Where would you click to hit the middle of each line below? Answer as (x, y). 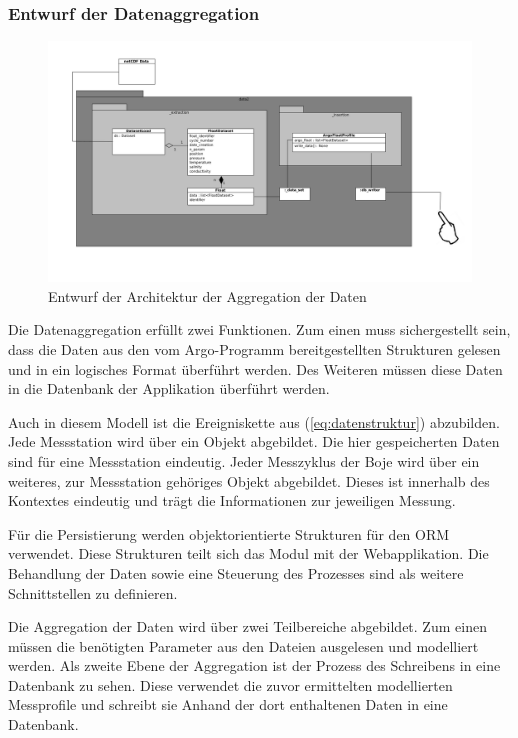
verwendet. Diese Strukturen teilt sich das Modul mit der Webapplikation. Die (248, 553)
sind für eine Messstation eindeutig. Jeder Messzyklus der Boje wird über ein (244, 460)
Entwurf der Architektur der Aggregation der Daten (207, 295)
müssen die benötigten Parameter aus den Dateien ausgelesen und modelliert (243, 645)
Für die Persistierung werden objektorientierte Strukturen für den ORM (229, 533)
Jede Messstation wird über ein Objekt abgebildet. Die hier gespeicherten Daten (254, 441)
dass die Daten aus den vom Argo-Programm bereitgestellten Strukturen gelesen (254, 348)
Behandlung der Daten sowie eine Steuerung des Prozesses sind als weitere (236, 572)
